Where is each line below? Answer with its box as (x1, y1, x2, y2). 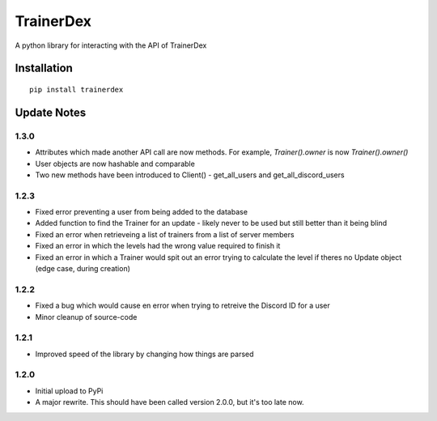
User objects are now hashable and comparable (35, 159, 196, 168)
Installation (15, 62, 73, 75)
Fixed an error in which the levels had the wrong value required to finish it (35, 241, 281, 251)
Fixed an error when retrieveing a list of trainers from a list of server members (35, 229, 295, 239)
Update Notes (15, 105, 87, 119)
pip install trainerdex (29, 85, 124, 94)
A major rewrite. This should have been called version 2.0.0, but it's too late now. (35, 398, 304, 407)
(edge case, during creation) (35, 263, 131, 273)
